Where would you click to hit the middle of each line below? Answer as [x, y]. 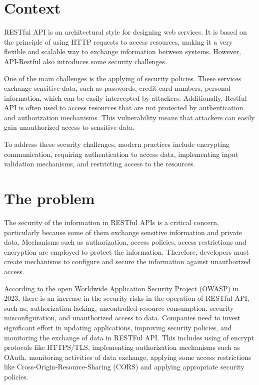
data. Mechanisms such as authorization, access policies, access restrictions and [125, 242]
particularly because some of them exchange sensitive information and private [123, 232]
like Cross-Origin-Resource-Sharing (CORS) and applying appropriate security [124, 367]
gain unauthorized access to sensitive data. [69, 127]
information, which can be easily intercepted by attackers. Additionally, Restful [125, 98]
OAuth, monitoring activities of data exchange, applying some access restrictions [128, 357]
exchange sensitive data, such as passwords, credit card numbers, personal [117, 88]
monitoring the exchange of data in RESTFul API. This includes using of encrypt [129, 337]
